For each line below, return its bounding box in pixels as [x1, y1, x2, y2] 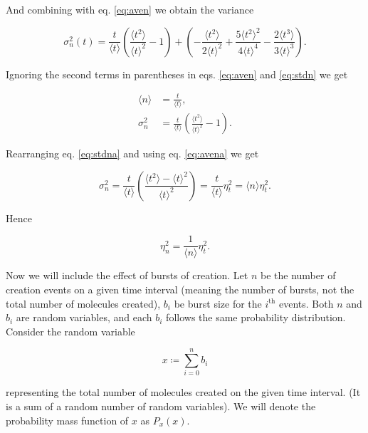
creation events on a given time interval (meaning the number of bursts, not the [6, 281, 354, 296]
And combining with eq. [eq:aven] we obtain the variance [6, 2, 254, 16]
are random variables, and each [16, 310, 152, 325]
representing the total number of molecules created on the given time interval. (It [6, 385, 361, 400]
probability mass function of [6, 412, 129, 427]
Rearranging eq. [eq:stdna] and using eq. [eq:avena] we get [6, 146, 259, 161]
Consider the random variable [6, 323, 135, 338]
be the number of [261, 268, 336, 283]
